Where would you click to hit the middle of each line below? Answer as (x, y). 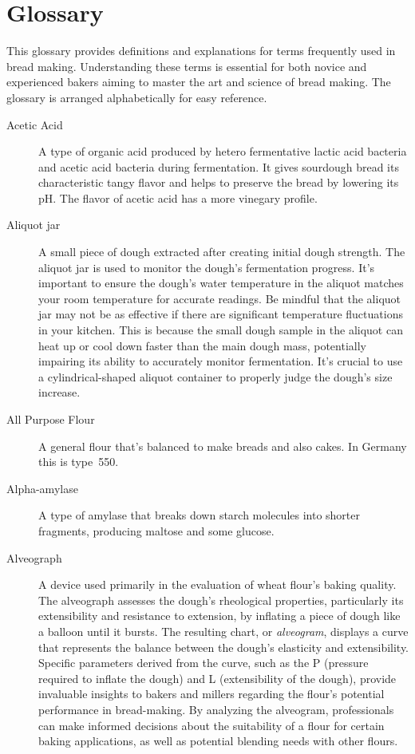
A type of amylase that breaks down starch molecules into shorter (200, 515)
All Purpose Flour (51, 419)
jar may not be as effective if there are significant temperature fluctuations (221, 314)
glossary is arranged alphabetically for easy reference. (137, 97)
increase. (59, 392)
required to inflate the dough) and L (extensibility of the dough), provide (217, 678)
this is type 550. (79, 462)
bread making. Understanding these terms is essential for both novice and (187, 66)
